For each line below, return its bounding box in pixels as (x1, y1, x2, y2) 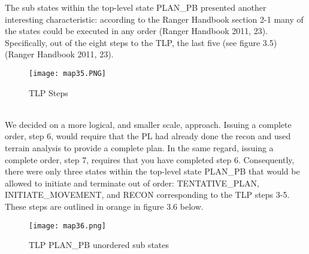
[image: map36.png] (29, 221, 106, 230)
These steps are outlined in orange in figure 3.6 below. (5, 200, 204, 212)
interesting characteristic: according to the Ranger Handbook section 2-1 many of (5, 13, 304, 25)
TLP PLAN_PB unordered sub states (29, 238, 169, 251)
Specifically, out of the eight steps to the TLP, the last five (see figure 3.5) (5, 36, 277, 48)
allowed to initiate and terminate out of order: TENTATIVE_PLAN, (5, 176, 259, 189)
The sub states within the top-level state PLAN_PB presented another (5, 1, 266, 13)
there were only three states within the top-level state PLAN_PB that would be (5, 165, 300, 178)
